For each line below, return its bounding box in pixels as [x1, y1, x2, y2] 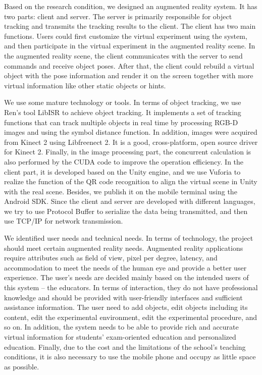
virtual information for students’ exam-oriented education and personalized [4, 332, 236, 342]
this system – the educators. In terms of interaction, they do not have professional [4, 282, 258, 293]
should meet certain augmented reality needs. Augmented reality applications [4, 242, 243, 253]
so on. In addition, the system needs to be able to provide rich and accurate [4, 322, 239, 332]
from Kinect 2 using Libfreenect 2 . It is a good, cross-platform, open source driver [4, 136, 258, 147]
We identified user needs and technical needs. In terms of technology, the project [4, 233, 253, 243]
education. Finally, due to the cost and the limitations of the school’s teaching [4, 341, 246, 352]
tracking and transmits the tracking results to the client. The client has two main [4, 21, 256, 31]
